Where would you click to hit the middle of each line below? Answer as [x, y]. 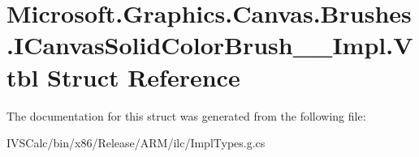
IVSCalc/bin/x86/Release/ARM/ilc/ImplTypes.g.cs [136, 143]
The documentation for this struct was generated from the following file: [186, 115]
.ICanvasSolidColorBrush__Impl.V [210, 45]
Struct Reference [144, 76]
